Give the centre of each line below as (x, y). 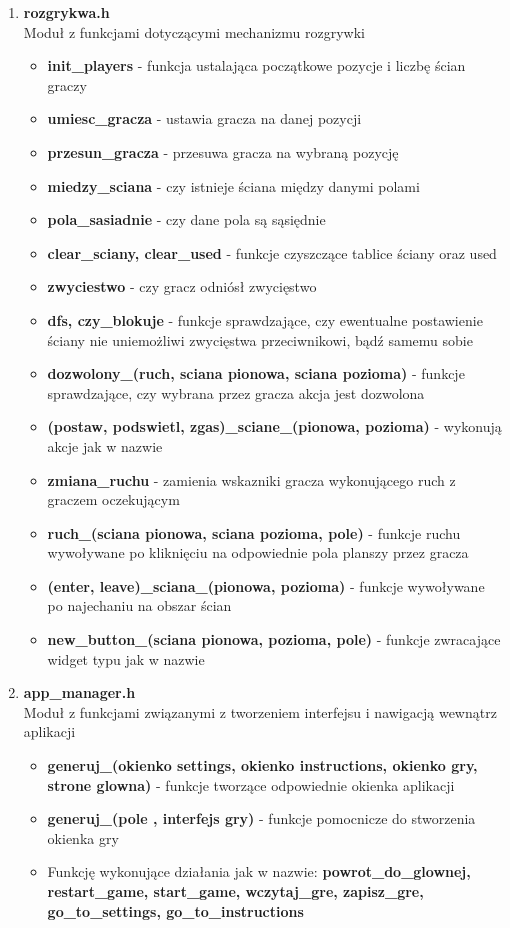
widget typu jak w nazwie (126, 658)
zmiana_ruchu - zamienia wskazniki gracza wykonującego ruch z (251, 479)
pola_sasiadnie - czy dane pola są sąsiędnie (186, 219)
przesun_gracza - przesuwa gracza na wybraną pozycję (223, 151)
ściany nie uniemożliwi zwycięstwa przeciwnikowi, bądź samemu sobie (260, 339)
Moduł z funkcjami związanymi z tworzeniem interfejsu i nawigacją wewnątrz (260, 711)
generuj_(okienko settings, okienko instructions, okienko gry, (262, 765)
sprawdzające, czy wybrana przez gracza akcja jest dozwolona (236, 392)
